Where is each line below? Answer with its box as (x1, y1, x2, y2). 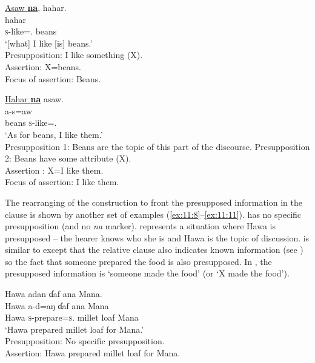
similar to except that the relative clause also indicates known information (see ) (5, 243, 303, 256)
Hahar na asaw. (5, 93, 64, 105)
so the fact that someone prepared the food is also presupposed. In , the (5, 255, 272, 267)
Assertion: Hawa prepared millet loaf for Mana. (5, 347, 181, 359)
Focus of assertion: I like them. (5, 175, 119, 188)
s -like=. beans (5, 25, 57, 38)
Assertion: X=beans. (5, 60, 81, 73)
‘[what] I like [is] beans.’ (5, 36, 93, 49)
